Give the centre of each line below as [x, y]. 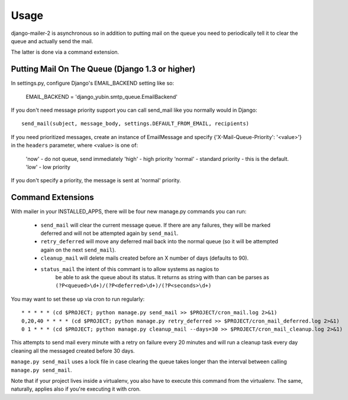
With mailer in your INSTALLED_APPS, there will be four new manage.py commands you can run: [129, 212]
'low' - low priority [48, 167]
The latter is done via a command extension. [65, 52]
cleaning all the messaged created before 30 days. [73, 351]
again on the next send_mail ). [78, 250]
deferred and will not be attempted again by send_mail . [109, 233]
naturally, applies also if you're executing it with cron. [76, 389]
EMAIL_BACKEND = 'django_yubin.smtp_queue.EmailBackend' [101, 96]
